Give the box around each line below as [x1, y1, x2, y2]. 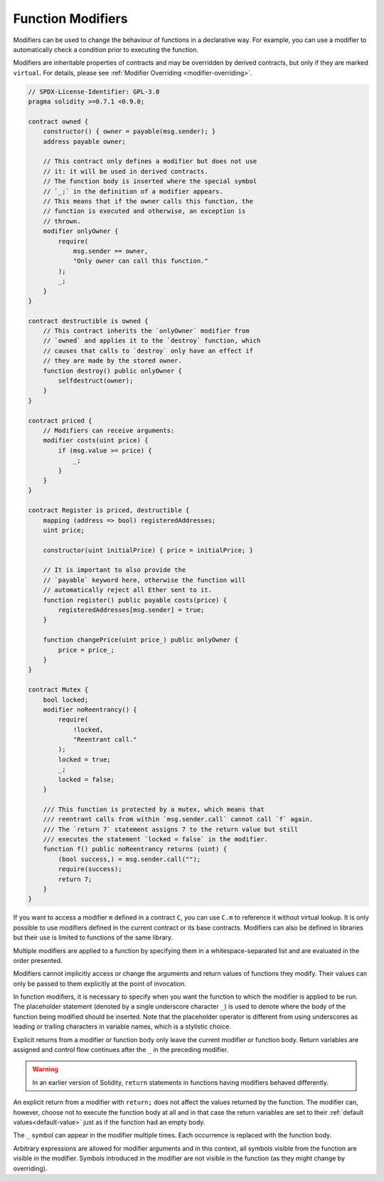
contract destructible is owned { [28, 317, 149, 325]
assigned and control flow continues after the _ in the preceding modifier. [13, 1046, 229, 1054]
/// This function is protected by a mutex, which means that [43, 805, 265, 813]
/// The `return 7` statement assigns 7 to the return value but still [43, 825, 299, 833]
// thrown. [43, 217, 81, 225]
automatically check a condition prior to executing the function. [13, 45, 199, 53]
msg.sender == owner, [73, 246, 149, 255]
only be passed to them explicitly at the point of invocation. [13, 979, 186, 988]
